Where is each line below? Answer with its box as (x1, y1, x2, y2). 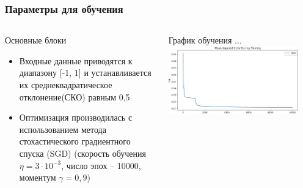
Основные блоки (5, 34, 67, 47)
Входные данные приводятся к (19, 54, 133, 67)
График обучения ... (168, 34, 242, 47)
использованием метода (19, 122, 106, 135)
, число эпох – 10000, (61, 159, 141, 171)
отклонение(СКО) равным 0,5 (19, 90, 130, 103)
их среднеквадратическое (19, 78, 112, 91)
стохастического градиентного (19, 135, 131, 148)
